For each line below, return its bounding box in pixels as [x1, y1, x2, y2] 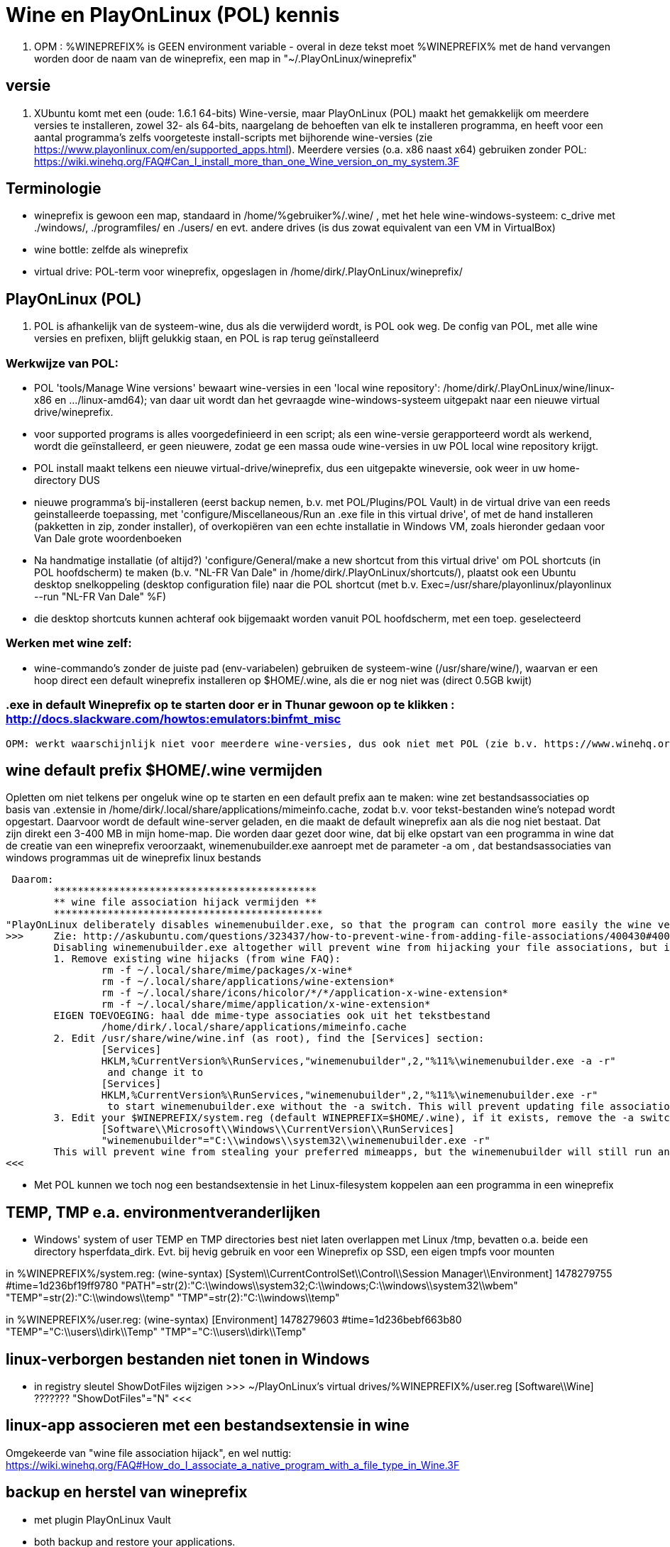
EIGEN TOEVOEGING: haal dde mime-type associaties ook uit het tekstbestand [53, 1010, 490, 1022]
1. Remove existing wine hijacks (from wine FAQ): [53, 953, 341, 965]
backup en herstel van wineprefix [6, 1483, 248, 1502]
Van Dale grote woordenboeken [34, 532, 182, 545]
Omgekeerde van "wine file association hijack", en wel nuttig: [6, 1446, 292, 1459]
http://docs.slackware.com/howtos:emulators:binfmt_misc [6, 712, 341, 727]
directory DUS [34, 474, 100, 487]
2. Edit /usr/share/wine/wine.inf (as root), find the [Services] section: [53, 1033, 485, 1045]
